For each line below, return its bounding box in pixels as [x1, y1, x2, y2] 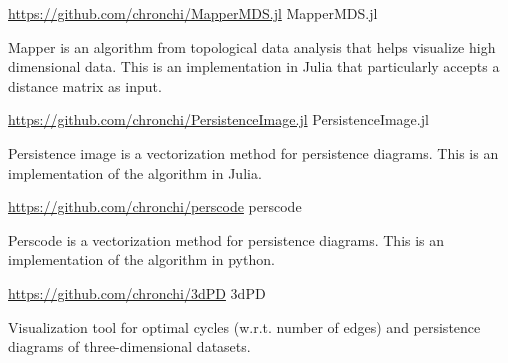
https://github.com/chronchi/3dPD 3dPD [8, 282, 266, 303]
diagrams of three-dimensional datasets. [8, 336, 251, 357]
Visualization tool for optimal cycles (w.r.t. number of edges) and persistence [8, 316, 481, 337]
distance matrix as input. [8, 75, 162, 96]
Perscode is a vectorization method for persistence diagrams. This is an [8, 229, 445, 250]
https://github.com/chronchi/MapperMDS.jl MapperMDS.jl [8, 3, 378, 23]
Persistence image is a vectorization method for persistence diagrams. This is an [8, 142, 499, 163]
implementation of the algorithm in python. [8, 249, 275, 270]
